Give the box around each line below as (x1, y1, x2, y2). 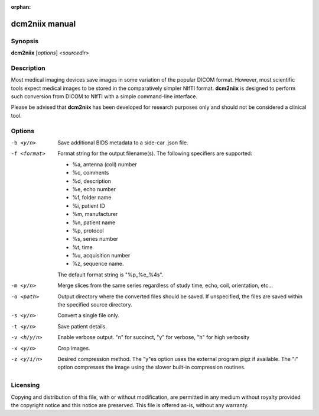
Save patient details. (57, 323, 108, 330)
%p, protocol (72, 227, 104, 234)
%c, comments (72, 169, 109, 176)
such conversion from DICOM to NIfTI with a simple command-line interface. (11, 93, 198, 100)
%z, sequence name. (72, 260, 124, 267)
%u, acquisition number (72, 252, 131, 259)
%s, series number (72, 236, 118, 243)
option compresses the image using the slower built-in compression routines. (57, 364, 246, 371)
